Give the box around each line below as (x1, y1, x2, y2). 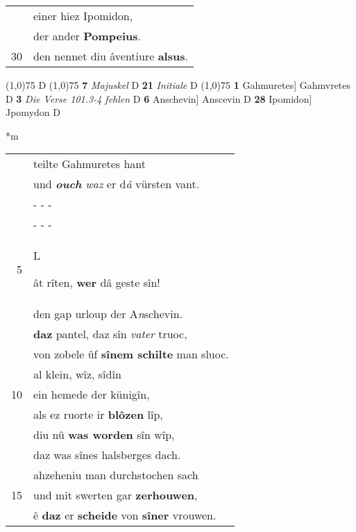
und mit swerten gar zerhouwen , (33, 487, 198, 504)
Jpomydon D (6, 105, 60, 119)
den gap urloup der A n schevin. (33, 306, 183, 322)
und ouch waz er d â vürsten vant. (33, 176, 200, 192)
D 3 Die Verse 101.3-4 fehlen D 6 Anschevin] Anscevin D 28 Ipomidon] (6, 91, 312, 106)
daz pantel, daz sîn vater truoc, (33, 326, 187, 342)
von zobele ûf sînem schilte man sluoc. (33, 346, 229, 363)
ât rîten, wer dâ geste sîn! (33, 274, 160, 291)
